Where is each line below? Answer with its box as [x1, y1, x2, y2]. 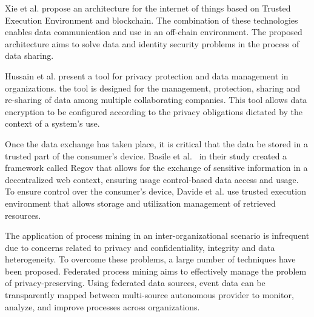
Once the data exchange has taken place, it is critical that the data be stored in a [5, 137, 308, 150]
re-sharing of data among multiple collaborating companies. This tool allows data [5, 93, 307, 106]
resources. [5, 209, 41, 221]
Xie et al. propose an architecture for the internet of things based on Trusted [5, 2, 291, 14]
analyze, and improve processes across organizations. [5, 300, 200, 313]
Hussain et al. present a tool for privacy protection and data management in [5, 69, 289, 82]
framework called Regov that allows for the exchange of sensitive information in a [5, 161, 308, 174]
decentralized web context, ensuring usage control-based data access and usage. [5, 173, 299, 185]
